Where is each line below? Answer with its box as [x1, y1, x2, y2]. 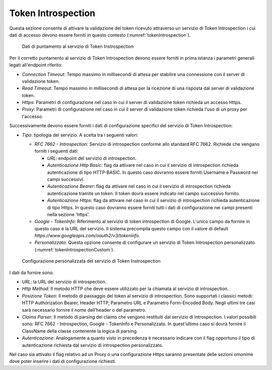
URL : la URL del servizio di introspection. [22, 279, 107, 285]
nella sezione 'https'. [47, 211, 90, 217]
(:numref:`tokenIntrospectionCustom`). [34, 246, 114, 252]
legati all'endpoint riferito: [9, 62, 63, 68]
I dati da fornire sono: [9, 269, 54, 275]
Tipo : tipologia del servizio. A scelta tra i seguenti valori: [22, 132, 139, 138]
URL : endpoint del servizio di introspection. [47, 155, 137, 161]
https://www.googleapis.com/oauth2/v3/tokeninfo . [34, 233, 141, 239]
